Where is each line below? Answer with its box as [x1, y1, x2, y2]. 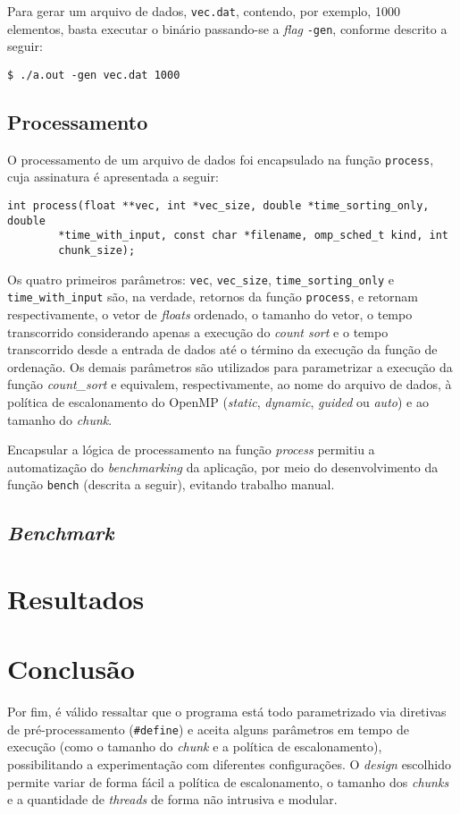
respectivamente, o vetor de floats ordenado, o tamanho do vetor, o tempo [7, 304, 413, 323]
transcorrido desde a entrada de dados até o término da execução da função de [7, 340, 438, 359]
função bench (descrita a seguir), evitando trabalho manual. [7, 475, 335, 494]
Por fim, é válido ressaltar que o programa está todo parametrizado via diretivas [7, 702, 447, 721]
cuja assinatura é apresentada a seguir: [7, 167, 219, 186]
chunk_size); [58, 243, 136, 257]
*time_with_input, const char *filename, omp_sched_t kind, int [58, 229, 448, 242]
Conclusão [7, 650, 135, 687]
